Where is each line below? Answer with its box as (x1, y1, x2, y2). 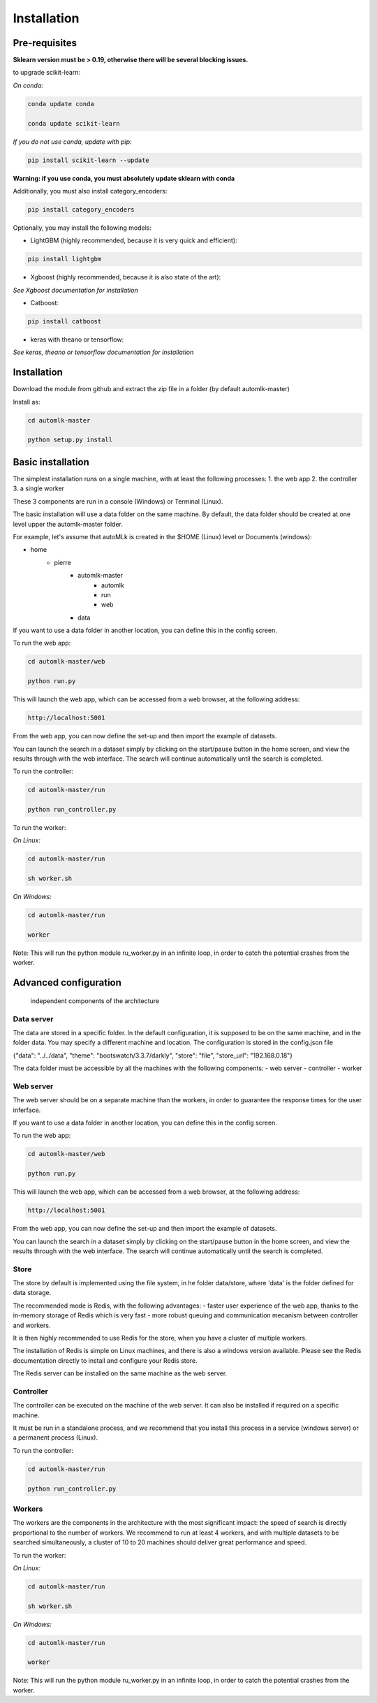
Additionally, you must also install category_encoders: (13, 187, 168, 195)
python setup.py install (27, 436, 113, 444)
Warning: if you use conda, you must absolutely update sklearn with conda (13, 174, 235, 182)
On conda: (13, 81, 43, 89)
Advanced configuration (13, 977, 122, 988)
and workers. (13, 1321, 51, 1329)
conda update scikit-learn (27, 119, 120, 127)
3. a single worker (13, 484, 65, 492)
